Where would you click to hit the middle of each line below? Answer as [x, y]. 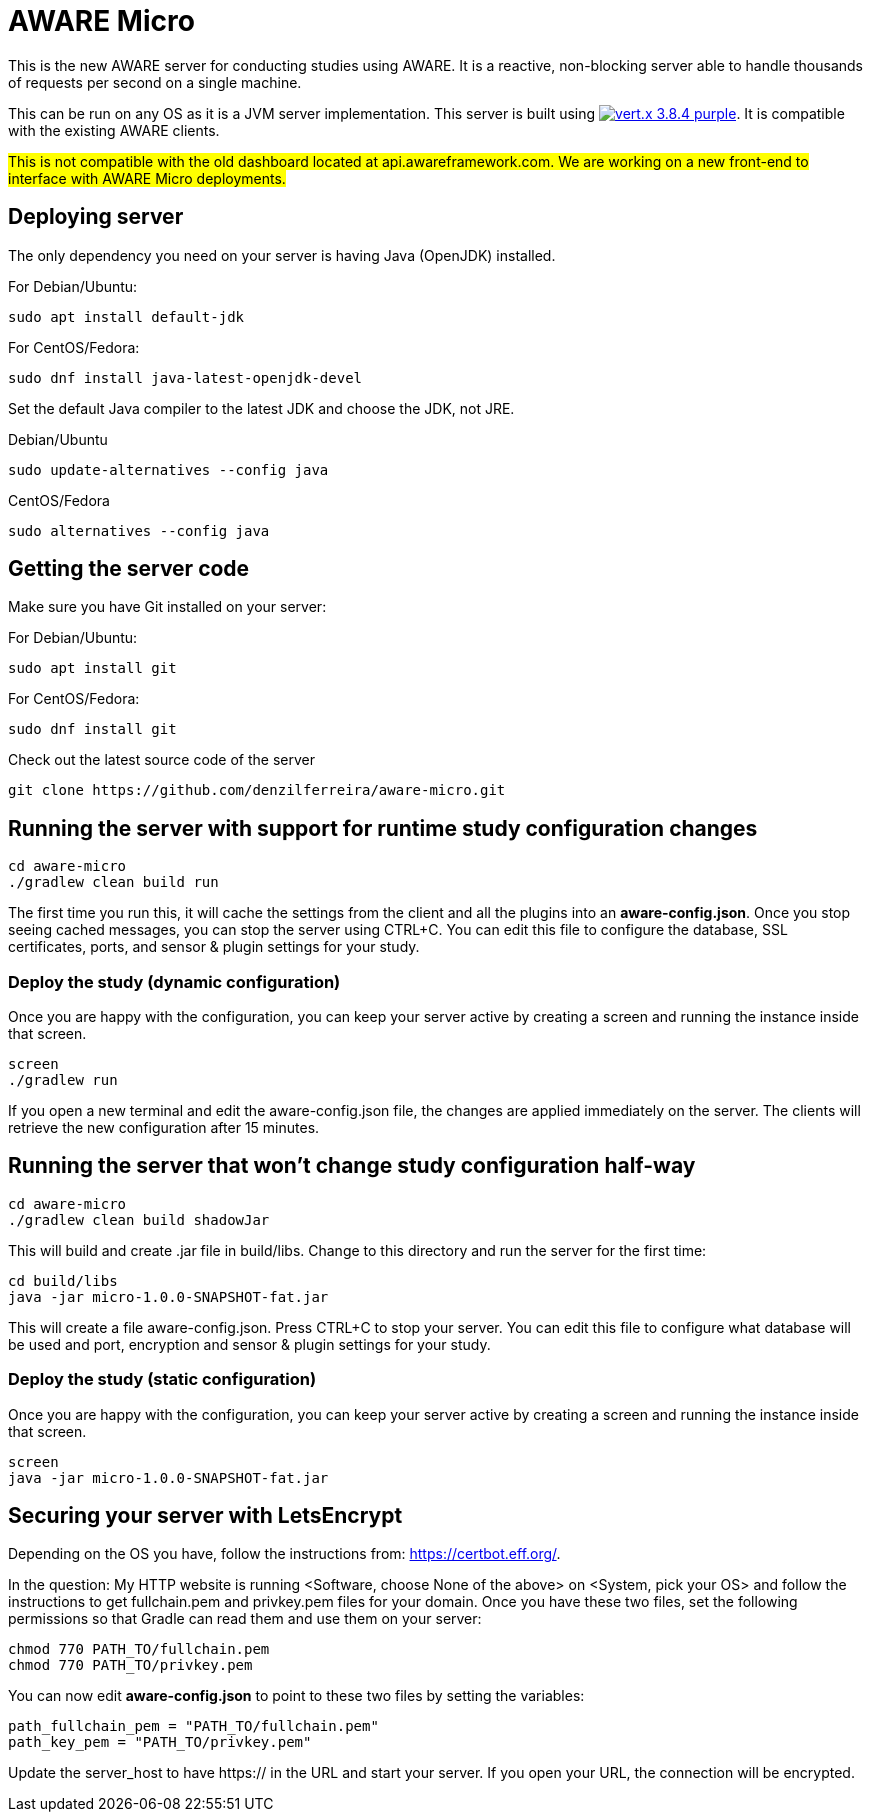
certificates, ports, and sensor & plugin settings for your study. [214, 947]
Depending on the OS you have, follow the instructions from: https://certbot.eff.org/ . [284, 1554]
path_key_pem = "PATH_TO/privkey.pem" [160, 1742]
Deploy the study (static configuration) [162, 1379]
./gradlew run [63, 1080]
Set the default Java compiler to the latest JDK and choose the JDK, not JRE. [261, 408]
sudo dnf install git [92, 729]
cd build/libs [63, 1280]
